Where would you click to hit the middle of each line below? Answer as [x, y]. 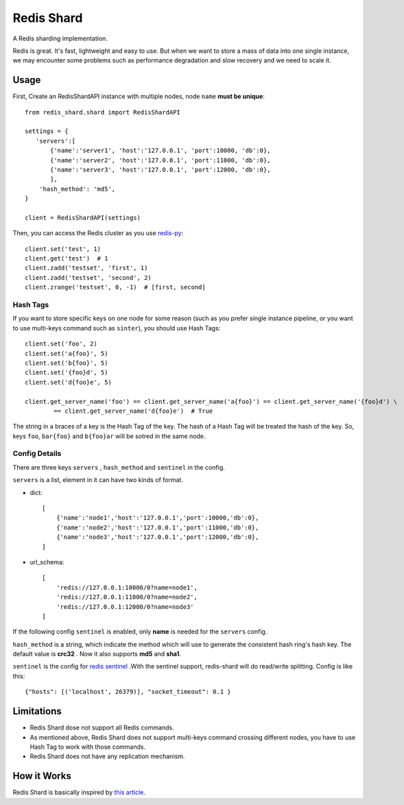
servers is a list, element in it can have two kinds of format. [98, 480]
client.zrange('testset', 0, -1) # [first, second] [115, 287]
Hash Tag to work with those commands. [88, 747]
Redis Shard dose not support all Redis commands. [102, 728]
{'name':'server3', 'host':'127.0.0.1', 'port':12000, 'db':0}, [161, 169]
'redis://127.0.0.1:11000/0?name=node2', [127, 597]
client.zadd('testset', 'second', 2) [88, 277]
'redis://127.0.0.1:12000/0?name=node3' [125, 606]
